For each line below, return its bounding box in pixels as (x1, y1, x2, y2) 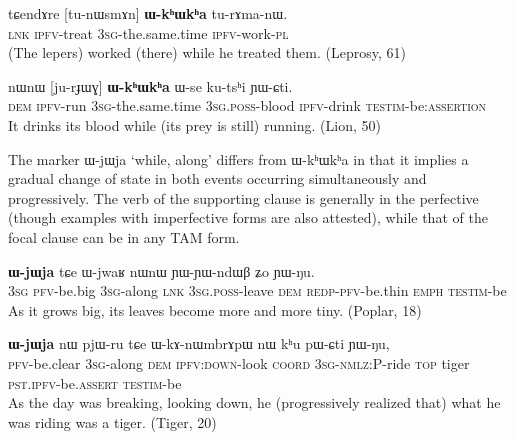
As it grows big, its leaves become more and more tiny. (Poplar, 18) (8, 299, 422, 320)
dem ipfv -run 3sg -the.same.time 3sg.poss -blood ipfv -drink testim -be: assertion (8, 95, 487, 116)
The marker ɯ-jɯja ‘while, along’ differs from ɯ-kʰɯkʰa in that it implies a (8, 148, 469, 169)
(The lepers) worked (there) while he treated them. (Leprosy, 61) (8, 42, 406, 63)
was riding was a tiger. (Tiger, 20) (8, 411, 217, 432)
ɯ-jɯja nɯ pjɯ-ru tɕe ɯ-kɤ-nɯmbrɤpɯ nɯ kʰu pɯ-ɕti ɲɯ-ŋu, (8, 333, 390, 354)
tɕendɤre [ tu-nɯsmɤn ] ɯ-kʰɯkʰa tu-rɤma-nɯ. (8, 3, 288, 23)
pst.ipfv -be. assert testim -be (8, 372, 182, 393)
